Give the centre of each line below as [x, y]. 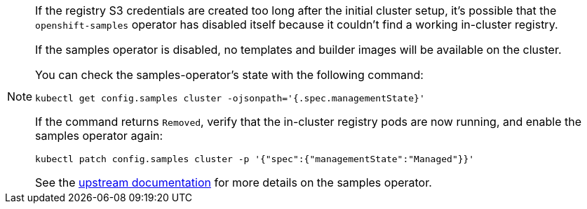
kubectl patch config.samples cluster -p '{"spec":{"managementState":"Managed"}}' [255, 159]
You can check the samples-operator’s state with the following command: [229, 75]
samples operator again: [99, 136]
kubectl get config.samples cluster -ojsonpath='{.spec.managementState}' [230, 98]
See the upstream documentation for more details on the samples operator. [234, 182]
